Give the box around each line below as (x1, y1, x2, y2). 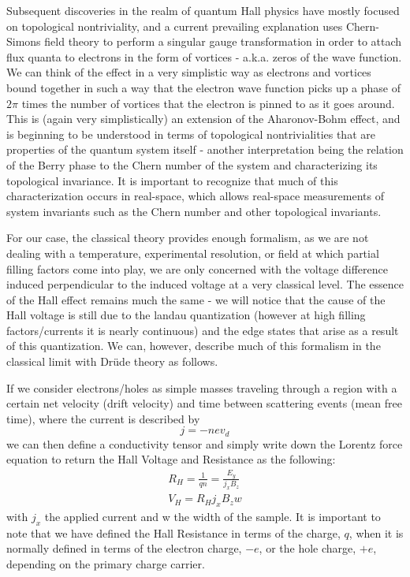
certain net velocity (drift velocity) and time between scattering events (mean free (6, 395, 402, 411)
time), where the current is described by (6, 410, 200, 426)
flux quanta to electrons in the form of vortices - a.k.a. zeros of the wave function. (6, 48, 402, 65)
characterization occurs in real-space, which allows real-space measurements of (6, 188, 384, 204)
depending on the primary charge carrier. (6, 555, 205, 571)
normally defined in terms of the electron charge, (6, 540, 242, 557)
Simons (6, 33, 41, 50)
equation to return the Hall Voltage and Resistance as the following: (6, 451, 336, 467)
